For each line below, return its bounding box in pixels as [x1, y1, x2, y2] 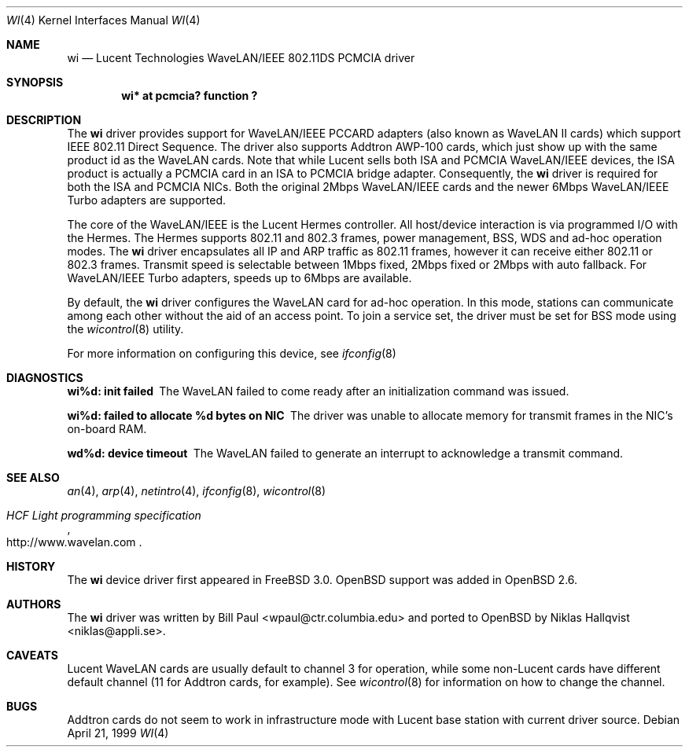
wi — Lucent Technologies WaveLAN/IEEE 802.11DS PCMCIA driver [67, 51, 415, 64]
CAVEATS [6, 648, 58, 662]
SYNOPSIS [6, 75, 64, 89]
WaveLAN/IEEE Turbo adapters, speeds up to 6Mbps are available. [67, 271, 412, 285]
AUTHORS [6, 597, 61, 611]
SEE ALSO [6, 471, 60, 484]
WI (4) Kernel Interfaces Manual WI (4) [6, 13, 201, 27]
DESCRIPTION [6, 113, 82, 127]
